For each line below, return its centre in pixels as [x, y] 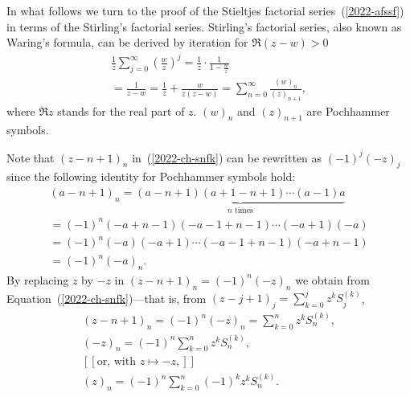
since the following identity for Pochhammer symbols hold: [151, 176]
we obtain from [332, 279]
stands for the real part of [121, 111]
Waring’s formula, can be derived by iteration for [127, 42]
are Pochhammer [348, 111]
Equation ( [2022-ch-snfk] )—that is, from [107, 298]
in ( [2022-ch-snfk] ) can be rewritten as [227, 157]
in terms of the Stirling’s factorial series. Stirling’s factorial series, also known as [204, 26]
